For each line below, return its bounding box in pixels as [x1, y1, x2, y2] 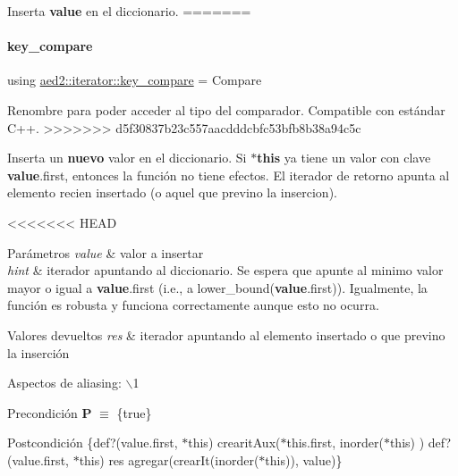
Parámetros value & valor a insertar [7, 243, 204, 262]
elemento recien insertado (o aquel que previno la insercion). [7, 183, 337, 202]
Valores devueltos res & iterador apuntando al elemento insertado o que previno [7, 325, 445, 344]
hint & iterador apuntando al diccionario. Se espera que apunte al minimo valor [7, 261, 444, 280]
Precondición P [7, 403, 92, 422]
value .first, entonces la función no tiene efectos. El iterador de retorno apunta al [7, 165, 450, 184]
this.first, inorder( [286, 433, 384, 452]
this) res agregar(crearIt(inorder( [79, 450, 259, 469]
